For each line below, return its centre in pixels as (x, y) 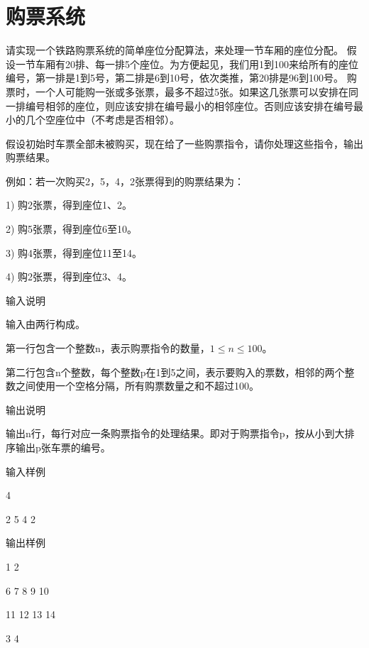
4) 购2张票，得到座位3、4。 (69, 276)
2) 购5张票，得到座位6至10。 (72, 229)
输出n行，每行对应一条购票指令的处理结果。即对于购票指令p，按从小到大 (175, 433)
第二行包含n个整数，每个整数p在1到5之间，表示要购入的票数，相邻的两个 (175, 372)
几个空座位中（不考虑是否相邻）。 (102, 120)
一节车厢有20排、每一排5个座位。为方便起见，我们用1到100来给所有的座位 (187, 64)
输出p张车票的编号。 (63, 447)
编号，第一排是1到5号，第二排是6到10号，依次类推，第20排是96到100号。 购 (181, 78)
